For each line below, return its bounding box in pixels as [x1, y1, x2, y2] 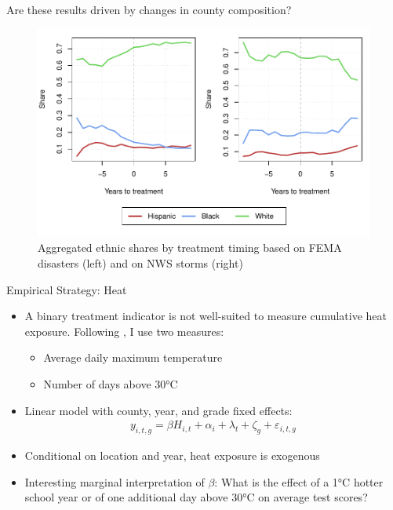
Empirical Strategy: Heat [6, 281, 127, 297]
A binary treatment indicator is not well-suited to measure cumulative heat [24, 308, 387, 324]
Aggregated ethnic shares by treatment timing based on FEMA [38, 239, 342, 256]
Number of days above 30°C [43, 376, 178, 392]
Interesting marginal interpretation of [24, 473, 205, 490]
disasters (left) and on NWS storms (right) [38, 255, 243, 271]
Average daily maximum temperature [43, 349, 223, 366]
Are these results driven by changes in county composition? [6, 2, 292, 17]
